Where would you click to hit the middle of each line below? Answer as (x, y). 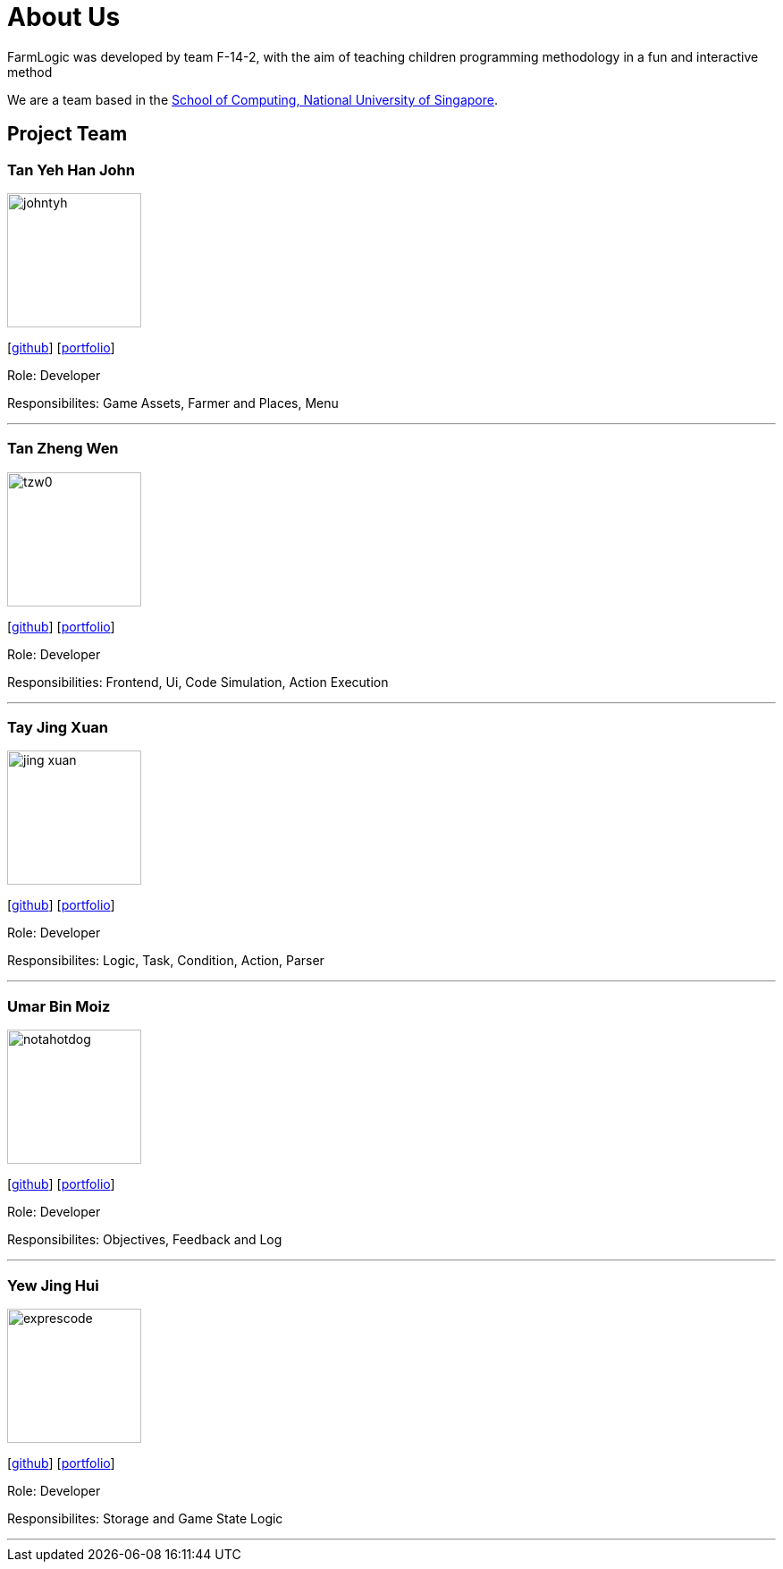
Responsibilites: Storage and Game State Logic (145, 1518)
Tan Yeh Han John (71, 170)
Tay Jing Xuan (58, 728)
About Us (64, 17)
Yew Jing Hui (53, 1285)
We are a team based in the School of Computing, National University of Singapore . (253, 99)
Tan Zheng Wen (63, 449)
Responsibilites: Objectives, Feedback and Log (145, 1240)
